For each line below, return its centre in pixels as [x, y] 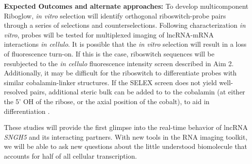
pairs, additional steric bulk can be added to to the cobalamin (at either [137, 92]
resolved [16, 92]
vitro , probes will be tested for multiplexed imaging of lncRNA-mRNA [109, 34]
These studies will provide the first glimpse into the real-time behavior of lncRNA [126, 127]
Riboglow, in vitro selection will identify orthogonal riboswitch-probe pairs [115, 15]
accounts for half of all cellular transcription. [71, 155]
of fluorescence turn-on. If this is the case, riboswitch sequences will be [109, 53]
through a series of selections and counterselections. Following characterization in [125, 25]
